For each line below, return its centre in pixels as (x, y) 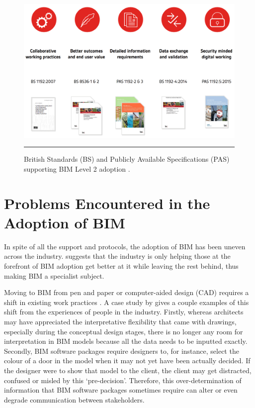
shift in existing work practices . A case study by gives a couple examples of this (127, 302)
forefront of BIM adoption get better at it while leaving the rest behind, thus (121, 266)
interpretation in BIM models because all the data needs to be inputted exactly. (126, 341)
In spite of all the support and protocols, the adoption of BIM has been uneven (125, 246)
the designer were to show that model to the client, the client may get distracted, (128, 370)
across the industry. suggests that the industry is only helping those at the (117, 256)
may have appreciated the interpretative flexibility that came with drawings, (120, 321)
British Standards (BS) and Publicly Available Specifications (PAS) (127, 159)
